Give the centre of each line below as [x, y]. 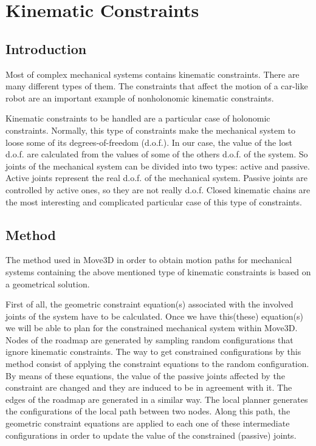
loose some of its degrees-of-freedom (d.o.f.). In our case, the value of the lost [149, 142]
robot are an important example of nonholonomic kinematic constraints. [140, 98]
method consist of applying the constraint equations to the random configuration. [157, 364]
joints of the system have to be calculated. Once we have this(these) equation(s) [155, 316]
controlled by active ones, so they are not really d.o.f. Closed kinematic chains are [158, 189]
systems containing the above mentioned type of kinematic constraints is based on [158, 271]
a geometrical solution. [48, 283]
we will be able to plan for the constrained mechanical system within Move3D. [152, 328]
